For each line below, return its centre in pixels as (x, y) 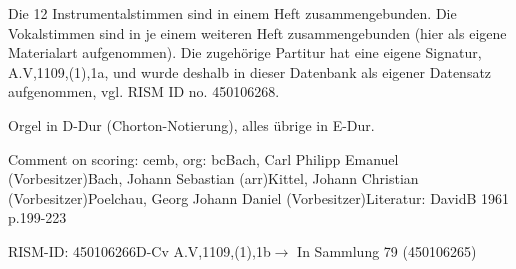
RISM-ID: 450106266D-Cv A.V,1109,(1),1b (139, 250)
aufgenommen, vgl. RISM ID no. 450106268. (144, 91)
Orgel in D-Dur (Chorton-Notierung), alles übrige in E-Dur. (191, 124)
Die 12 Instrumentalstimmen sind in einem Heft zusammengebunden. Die (232, 13)
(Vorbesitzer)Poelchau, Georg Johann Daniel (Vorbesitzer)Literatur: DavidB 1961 (259, 197)
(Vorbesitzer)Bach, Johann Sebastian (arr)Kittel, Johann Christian (213, 178)
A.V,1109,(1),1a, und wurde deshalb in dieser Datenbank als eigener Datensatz (250, 71)
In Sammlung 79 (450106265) (387, 250)
